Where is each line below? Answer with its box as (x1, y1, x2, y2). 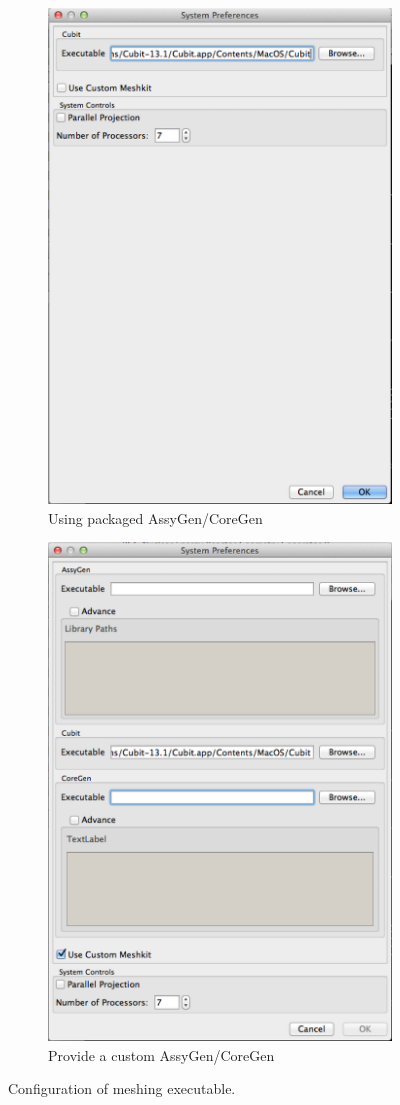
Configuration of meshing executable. (8, 1078, 236, 1099)
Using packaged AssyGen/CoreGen (48, 507, 263, 528)
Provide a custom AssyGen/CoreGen (48, 1044, 275, 1065)
